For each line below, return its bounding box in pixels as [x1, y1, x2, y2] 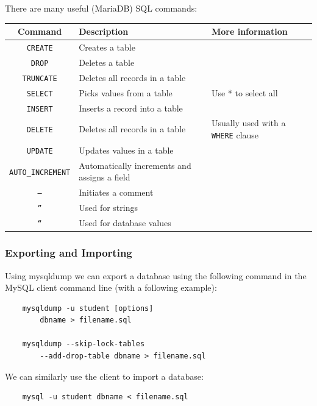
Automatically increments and [79, 158, 191, 171]
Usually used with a [211, 116, 286, 129]
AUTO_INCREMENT [9, 168, 71, 177]
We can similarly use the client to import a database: [5, 369, 204, 382]
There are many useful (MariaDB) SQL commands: [5, 2, 198, 14]
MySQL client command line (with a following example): [5, 281, 217, 294]
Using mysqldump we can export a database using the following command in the [5, 269, 307, 282]
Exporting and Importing [5, 245, 132, 260]
